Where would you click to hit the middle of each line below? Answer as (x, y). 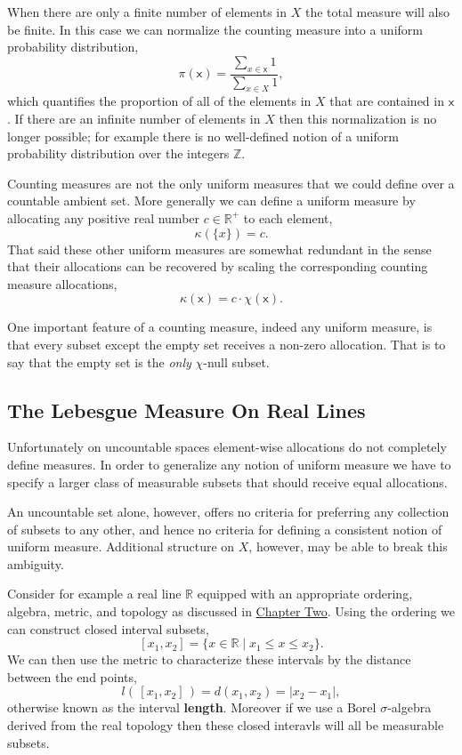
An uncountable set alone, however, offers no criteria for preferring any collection (228, 512)
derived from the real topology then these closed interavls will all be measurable (226, 725)
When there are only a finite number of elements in (147, 12)
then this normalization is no (358, 118)
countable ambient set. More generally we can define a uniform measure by (211, 201)
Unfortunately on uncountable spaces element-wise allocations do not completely (227, 447)
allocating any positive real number (104, 217)
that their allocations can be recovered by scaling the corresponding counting (218, 266)
